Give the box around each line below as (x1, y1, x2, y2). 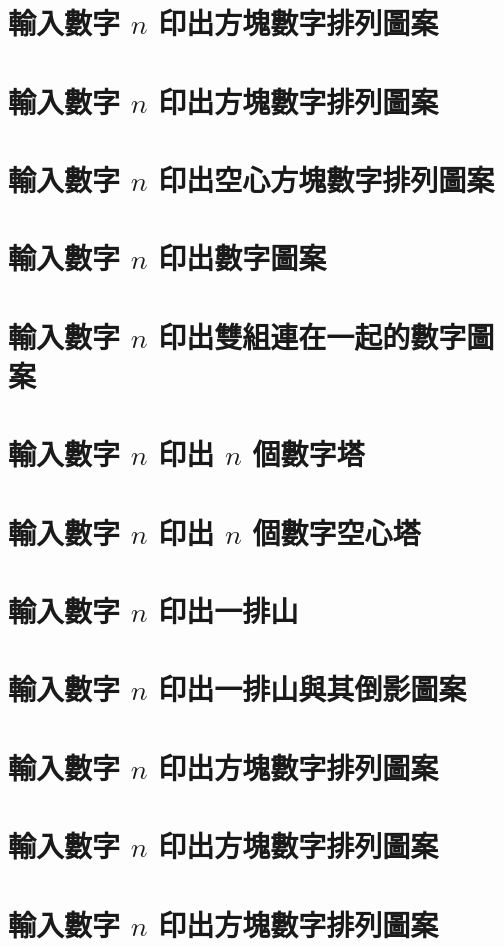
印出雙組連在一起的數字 (158, 315, 467, 356)
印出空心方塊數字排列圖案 (158, 158, 495, 199)
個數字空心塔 (252, 511, 421, 552)
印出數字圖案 (158, 237, 327, 278)
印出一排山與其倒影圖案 (158, 668, 467, 709)
